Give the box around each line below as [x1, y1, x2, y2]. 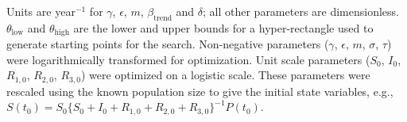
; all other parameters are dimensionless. [203, 3, 400, 19]
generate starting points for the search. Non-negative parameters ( [6, 36, 329, 52]
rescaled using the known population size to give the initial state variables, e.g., [6, 82, 393, 99]
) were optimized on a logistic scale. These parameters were [81, 67, 370, 83]
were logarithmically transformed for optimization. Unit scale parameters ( [6, 51, 370, 67]
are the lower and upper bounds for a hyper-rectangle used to [73, 19, 374, 36]
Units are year [6, 3, 76, 19]
